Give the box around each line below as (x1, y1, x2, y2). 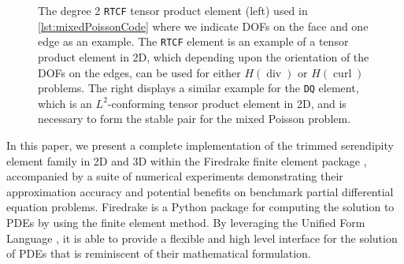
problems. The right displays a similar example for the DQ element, (38, 80, 359, 96)
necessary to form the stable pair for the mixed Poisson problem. (38, 110, 351, 127)
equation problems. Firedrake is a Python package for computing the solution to (6, 199, 395, 215)
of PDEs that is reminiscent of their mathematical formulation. (6, 245, 311, 262)
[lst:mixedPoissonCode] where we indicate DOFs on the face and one (38, 17, 369, 34)
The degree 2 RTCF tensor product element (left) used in (38, 2, 308, 18)
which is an (38, 95, 92, 111)
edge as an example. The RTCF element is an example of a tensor (38, 33, 349, 50)
